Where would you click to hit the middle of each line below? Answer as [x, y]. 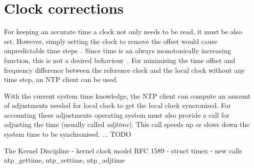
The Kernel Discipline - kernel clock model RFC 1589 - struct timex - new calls [123, 150]
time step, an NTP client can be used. [61, 79]
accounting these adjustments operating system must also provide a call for [117, 115]
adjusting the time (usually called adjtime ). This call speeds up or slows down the [127, 124]
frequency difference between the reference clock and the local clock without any [125, 70]
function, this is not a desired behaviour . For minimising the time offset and [120, 60]
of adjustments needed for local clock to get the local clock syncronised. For [117, 105]
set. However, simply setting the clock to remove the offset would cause [111, 41]
